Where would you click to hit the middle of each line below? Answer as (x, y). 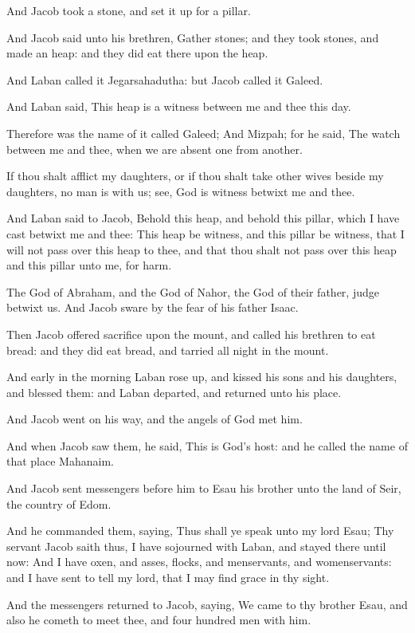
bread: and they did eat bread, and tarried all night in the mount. (168, 350)
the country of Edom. (59, 503)
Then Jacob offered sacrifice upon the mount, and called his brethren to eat (191, 334)
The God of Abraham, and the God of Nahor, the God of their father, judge (193, 291)
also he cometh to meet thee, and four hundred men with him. (159, 620)
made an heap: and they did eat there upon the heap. (137, 53)
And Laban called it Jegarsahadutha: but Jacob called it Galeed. (165, 79)
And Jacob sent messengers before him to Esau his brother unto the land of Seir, (204, 488)
